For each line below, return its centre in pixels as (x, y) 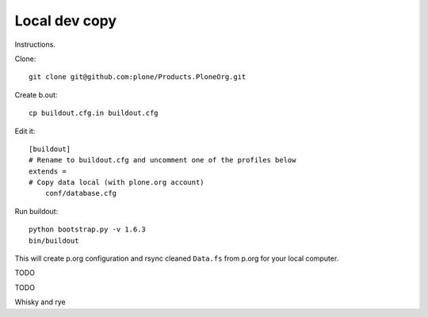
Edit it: (25, 131)
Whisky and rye (40, 302)
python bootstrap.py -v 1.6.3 (88, 229)
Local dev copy (66, 21)
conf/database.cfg (81, 193)
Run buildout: (36, 211)
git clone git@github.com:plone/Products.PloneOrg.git (138, 77)
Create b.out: (36, 94)
